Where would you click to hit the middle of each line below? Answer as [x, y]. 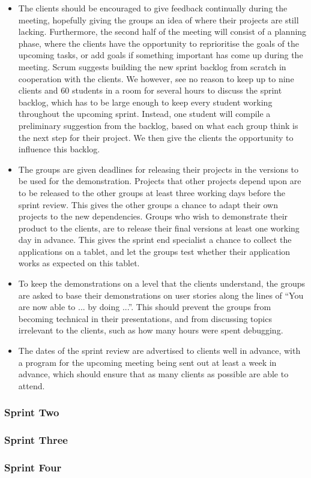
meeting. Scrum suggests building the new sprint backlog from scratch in [152, 66]
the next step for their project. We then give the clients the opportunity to [156, 137]
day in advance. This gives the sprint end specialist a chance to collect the [155, 240]
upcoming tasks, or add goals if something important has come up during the [161, 55]
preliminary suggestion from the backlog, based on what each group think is [158, 125]
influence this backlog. [59, 149]
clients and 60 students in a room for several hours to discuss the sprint [150, 90]
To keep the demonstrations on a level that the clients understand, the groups [162, 283]
